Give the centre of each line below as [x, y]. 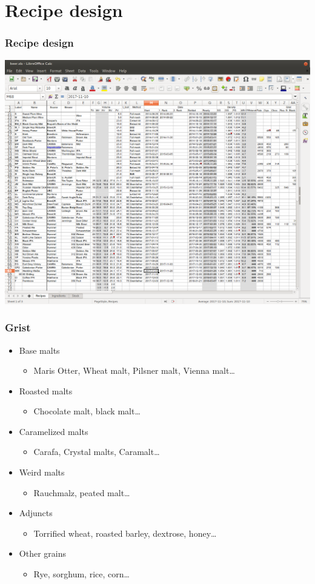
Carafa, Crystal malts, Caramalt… [97, 452]
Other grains [42, 553]
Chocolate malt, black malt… [87, 411]
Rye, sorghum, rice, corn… [81, 574]
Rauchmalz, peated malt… [82, 492]
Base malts [39, 350]
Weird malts [42, 472]
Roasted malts [46, 390]
